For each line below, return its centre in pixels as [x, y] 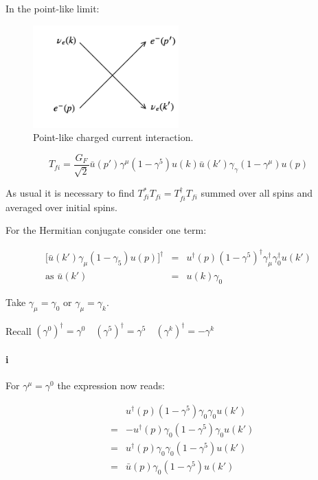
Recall [19, 330]
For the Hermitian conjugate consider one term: [106, 230]
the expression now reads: [111, 385]
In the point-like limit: [53, 8]
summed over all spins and [257, 193]
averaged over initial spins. [61, 207]
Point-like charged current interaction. [113, 137]
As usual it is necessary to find [70, 193]
